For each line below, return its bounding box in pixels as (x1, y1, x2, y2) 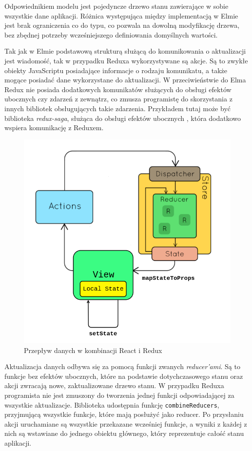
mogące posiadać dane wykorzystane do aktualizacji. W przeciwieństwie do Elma (4, 75, 246, 85)
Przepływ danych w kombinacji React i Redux (24, 345, 162, 355)
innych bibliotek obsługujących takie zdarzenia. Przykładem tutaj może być (4, 103, 231, 113)
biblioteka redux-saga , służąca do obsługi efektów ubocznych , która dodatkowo (4, 113, 241, 123)
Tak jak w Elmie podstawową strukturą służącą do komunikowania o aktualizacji (4, 46, 246, 56)
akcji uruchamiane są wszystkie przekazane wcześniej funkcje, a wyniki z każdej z (4, 418, 247, 429)
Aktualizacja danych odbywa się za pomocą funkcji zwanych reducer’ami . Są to (4, 361, 240, 372)
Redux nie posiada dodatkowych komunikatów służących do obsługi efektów (4, 84, 232, 94)
